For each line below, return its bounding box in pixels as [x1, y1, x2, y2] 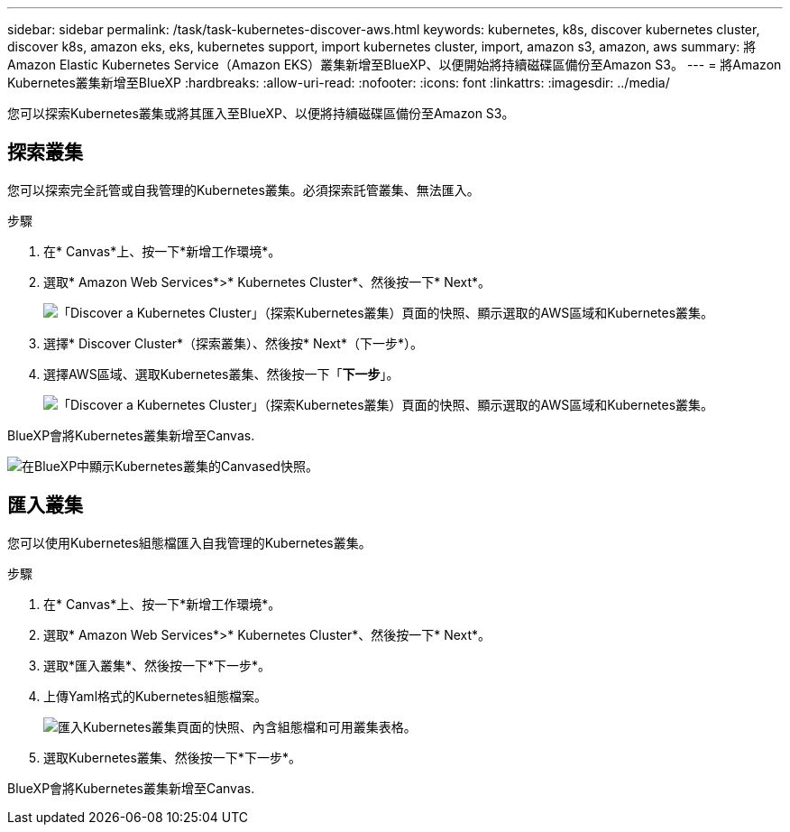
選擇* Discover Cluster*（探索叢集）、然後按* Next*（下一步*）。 [43, 335, 423, 351]
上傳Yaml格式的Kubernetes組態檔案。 [43, 688, 267, 704]
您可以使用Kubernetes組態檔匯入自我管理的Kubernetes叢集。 [7, 534, 372, 550]
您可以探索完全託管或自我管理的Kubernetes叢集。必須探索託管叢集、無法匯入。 [7, 181, 480, 198]
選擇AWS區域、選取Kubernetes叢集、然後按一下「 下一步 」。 [43, 365, 400, 382]
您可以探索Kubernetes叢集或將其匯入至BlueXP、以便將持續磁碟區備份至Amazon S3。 [7, 106, 515, 121]
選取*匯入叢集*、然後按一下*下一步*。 [43, 657, 271, 673]
